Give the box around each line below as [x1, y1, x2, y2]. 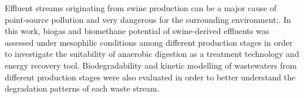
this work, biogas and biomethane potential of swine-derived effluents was [5, 25, 269, 37]
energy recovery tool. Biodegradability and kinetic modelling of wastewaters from [5, 59, 297, 71]
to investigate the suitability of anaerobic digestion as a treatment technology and [5, 48, 299, 60]
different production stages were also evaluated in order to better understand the [5, 70, 296, 83]
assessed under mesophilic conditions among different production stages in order [5, 36, 293, 48]
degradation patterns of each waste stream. [5, 82, 160, 94]
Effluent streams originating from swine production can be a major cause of [5, 2, 277, 13]
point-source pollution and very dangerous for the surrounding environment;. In [5, 13, 291, 25]
